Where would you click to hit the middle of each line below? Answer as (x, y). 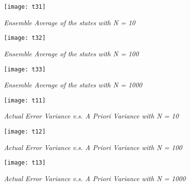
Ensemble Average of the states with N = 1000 (73, 85)
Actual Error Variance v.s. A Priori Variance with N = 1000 (95, 178)
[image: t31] (25, 7)
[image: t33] (25, 69)
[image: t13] (25, 163)
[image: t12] (25, 132)
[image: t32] (25, 38)
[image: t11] (25, 100)
